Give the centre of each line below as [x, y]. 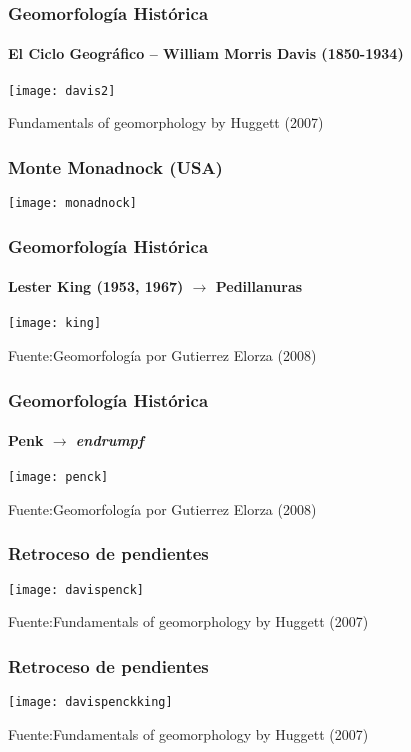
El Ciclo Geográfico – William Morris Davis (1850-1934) [206, 53]
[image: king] [55, 323]
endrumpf [109, 440]
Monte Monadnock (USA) [115, 166]
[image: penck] [58, 477]
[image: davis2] [62, 90]
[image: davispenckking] [90, 702]
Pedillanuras [259, 286]
